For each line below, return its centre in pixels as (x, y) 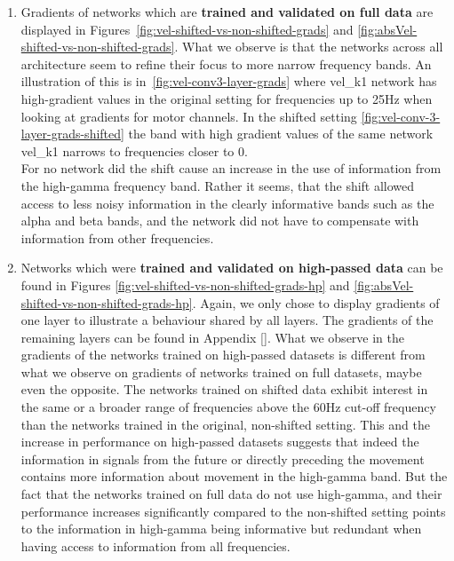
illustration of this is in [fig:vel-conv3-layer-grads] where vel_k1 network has (229, 81)
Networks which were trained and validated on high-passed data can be (232, 268)
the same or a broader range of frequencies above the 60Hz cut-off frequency (228, 407)
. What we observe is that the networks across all (309, 47)
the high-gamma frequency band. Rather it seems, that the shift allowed (218, 185)
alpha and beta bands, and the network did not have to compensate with (220, 221)
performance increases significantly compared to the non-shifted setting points (233, 511)
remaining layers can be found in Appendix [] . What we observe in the (213, 337)
